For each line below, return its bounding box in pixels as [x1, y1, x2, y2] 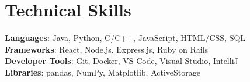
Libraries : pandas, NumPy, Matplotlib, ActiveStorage [5, 66, 200, 78]
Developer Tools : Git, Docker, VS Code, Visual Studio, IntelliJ [5, 54, 238, 67]
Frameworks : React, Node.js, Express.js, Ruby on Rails [5, 43, 209, 55]
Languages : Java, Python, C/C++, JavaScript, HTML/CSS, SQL [5, 32, 246, 44]
